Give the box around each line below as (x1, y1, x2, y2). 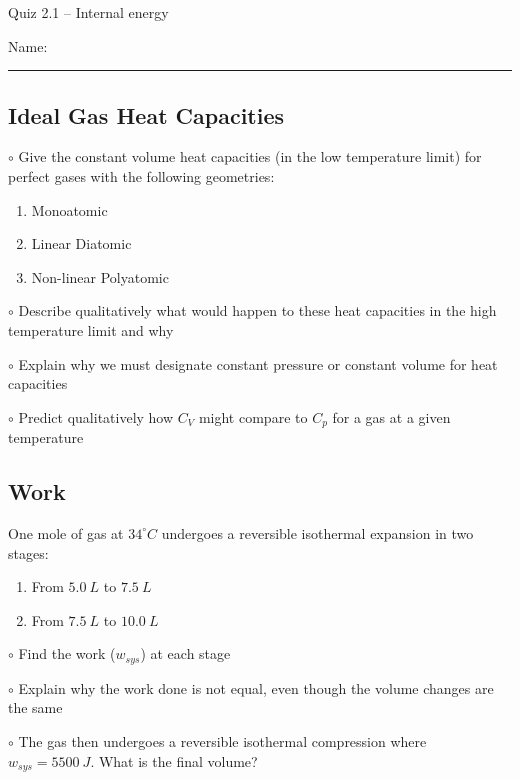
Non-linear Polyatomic (31, 266, 169, 287)
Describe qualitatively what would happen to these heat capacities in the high (18, 300, 497, 321)
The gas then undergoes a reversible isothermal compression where (18, 731, 427, 751)
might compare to (198, 406, 308, 427)
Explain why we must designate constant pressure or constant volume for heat (18, 353, 498, 374)
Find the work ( (18, 643, 116, 664)
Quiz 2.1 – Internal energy (8, 2, 169, 22)
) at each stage (140, 643, 231, 664)
